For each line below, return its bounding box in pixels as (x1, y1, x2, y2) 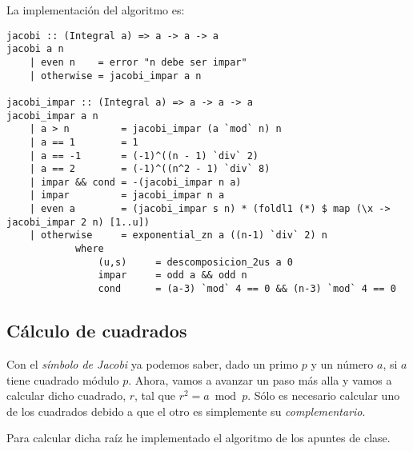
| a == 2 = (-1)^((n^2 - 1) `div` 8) (29, 163, 271, 175)
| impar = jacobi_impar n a (29, 190, 225, 202)
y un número (311, 355, 374, 372)
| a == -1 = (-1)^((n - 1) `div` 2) (29, 150, 259, 162)
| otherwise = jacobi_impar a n (29, 70, 202, 82)
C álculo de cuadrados (6, 318, 187, 343)
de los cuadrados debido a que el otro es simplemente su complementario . (6, 402, 366, 419)
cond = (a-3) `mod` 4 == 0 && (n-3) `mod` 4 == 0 (98, 283, 396, 295)
